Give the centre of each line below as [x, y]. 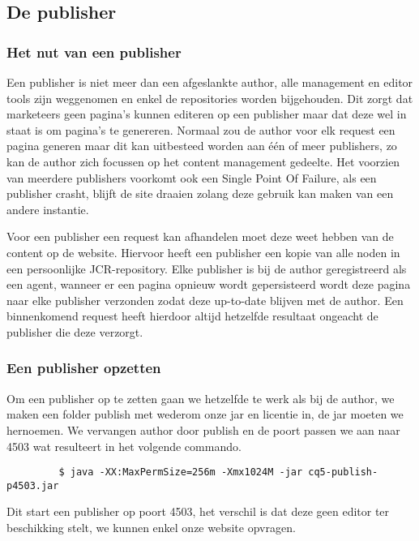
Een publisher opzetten [84, 368]
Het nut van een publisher [94, 52]
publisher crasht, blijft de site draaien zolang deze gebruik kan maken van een [200, 193]
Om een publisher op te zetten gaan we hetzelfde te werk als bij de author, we [201, 398]
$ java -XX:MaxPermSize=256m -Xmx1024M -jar [181, 472]
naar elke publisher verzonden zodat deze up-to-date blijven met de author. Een [205, 300]
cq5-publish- [343, 472]
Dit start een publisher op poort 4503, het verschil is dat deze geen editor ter [198, 511]
